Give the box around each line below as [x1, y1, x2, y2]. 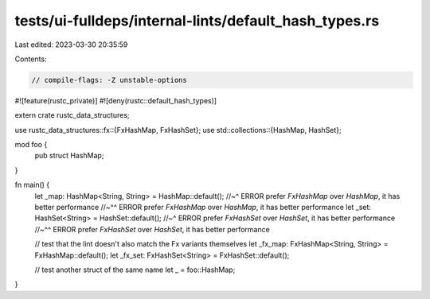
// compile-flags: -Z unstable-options [31, 76, 187, 84]
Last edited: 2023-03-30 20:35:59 [14, 40, 128, 49]
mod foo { [14, 140, 48, 149]
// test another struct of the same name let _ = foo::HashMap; [34, 265, 236, 274]
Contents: [14, 54, 47, 64]
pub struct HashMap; [34, 151, 104, 161]
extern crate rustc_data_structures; [14, 111, 131, 120]
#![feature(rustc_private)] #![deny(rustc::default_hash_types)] [14, 95, 217, 105]
